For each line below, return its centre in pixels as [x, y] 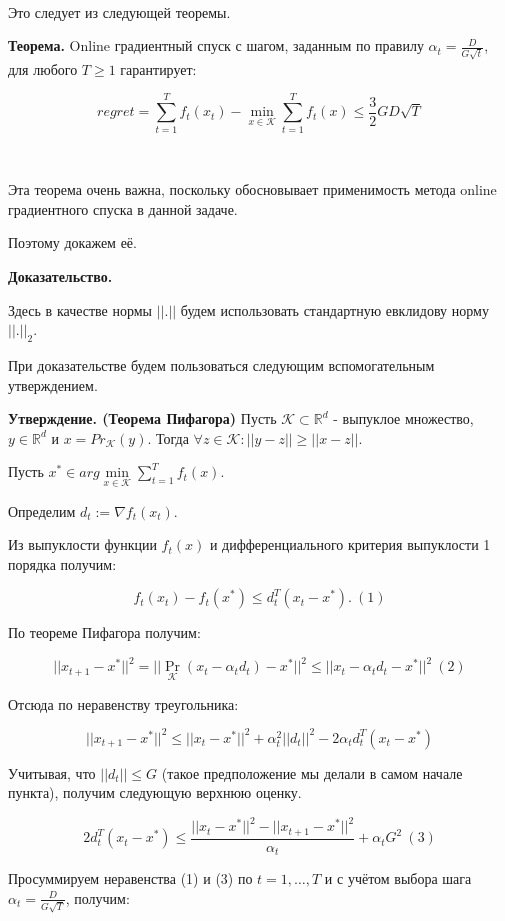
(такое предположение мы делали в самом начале [312, 772]
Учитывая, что [52, 772]
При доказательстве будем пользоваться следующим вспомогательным [221, 364]
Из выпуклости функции [82, 544]
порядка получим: [62, 563]
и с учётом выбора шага [398, 878]
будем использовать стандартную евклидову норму [334, 309]
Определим [42, 510]
